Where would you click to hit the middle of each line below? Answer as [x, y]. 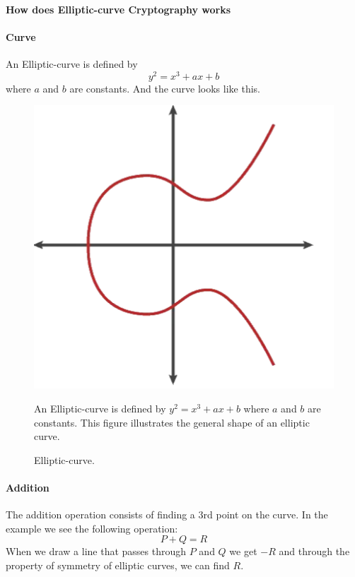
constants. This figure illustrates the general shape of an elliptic [172, 422]
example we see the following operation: [92, 528]
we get [243, 551]
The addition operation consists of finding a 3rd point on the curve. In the [167, 514]
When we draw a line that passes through [96, 551]
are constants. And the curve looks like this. [165, 88]
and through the [314, 551]
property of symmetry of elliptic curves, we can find [118, 565]
